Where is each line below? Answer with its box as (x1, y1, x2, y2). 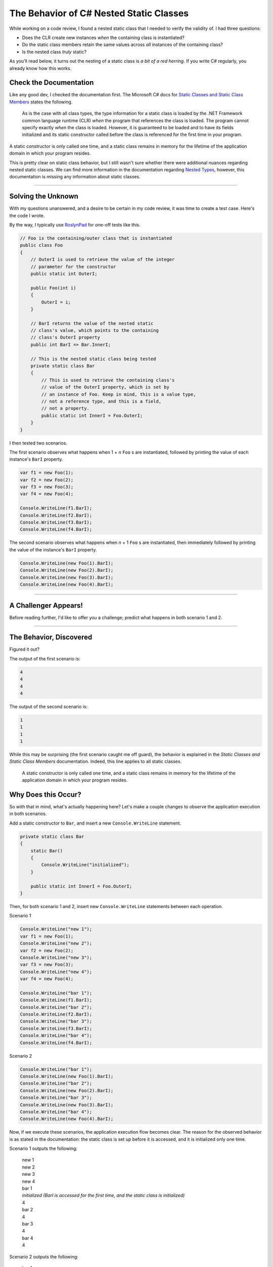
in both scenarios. (9, 811, 47, 817)
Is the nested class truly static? (22, 49, 87, 55)
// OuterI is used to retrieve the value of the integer (30, 256, 175, 263)
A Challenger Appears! (9, 601, 83, 610)
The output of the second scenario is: (9, 703, 88, 710)
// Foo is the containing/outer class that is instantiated (20, 235, 172, 241)
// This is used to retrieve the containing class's (41, 377, 175, 383)
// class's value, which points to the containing (30, 327, 159, 333)
